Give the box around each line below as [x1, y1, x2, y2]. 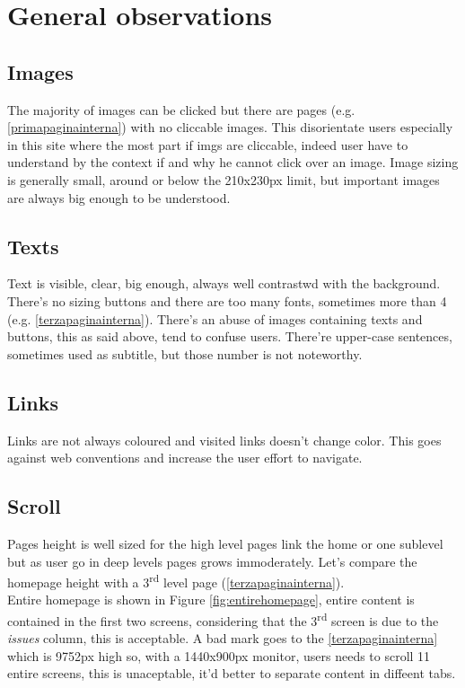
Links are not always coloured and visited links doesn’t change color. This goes [7, 430, 442, 449]
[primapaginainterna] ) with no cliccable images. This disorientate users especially [7, 118, 453, 137]
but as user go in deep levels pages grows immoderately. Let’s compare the [7, 551, 417, 570]
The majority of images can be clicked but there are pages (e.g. [7, 100, 355, 119]
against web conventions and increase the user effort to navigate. [7, 448, 363, 467]
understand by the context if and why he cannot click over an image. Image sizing [7, 153, 459, 172]
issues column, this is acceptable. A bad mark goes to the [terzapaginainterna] [7, 629, 438, 648]
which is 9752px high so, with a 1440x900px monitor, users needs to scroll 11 [7, 646, 431, 665]
